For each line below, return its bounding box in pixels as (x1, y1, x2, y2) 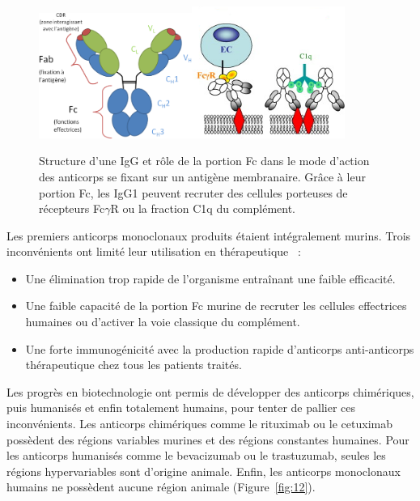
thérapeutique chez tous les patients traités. (25, 356, 242, 373)
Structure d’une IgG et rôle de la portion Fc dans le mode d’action (39, 152, 370, 169)
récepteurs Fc (39, 200, 105, 217)
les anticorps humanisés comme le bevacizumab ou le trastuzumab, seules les (6, 447, 386, 464)
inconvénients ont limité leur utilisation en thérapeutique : (6, 243, 301, 260)
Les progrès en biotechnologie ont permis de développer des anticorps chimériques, (6, 383, 414, 400)
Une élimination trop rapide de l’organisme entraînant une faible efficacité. (25, 270, 396, 287)
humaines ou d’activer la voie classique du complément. (25, 313, 300, 330)
